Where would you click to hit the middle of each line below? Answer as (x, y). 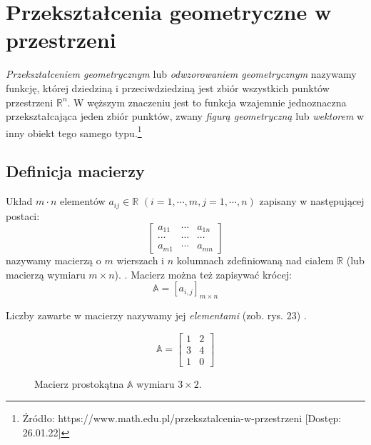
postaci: (23, 215)
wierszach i (141, 260)
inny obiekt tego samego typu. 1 (74, 131)
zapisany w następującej (312, 201)
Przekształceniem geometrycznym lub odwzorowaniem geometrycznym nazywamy (181, 74)
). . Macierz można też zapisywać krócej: (203, 274)
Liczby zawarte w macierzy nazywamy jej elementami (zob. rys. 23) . (156, 315)
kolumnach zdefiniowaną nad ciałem (255, 260)
